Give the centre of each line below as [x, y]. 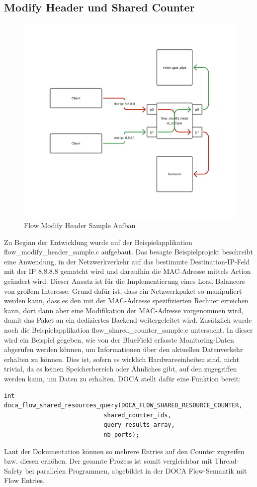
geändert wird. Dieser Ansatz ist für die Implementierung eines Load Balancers [125, 281]
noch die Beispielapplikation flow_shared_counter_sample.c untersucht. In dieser [128, 330]
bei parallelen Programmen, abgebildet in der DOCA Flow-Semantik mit [136, 470]
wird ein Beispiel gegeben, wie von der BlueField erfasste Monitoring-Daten [119, 339]
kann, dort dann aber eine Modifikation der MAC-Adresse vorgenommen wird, [124, 310]
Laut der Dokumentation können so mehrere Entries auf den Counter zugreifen [124, 451]
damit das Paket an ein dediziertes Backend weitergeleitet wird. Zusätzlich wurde [128, 320]
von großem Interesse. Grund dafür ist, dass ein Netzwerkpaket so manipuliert [123, 291]
